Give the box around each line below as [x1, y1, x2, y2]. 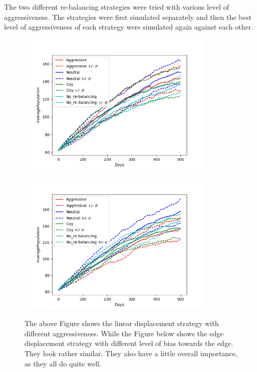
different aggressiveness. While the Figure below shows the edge [24, 328, 223, 338]
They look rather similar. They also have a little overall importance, [24, 348, 238, 358]
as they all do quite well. [24, 358, 101, 368]
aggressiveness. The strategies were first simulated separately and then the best [4, 11, 252, 22]
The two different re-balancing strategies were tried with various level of [4, 2, 229, 12]
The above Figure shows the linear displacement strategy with [24, 318, 219, 329]
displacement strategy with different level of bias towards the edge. [24, 338, 234, 349]
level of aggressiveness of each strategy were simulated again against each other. [4, 21, 253, 32]
